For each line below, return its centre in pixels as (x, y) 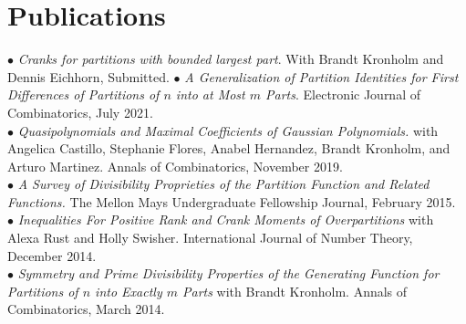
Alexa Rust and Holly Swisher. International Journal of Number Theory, (210, 238)
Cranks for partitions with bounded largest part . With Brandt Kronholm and (231, 59)
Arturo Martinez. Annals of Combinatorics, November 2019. (175, 166)
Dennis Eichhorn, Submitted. (88, 76)
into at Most (210, 94)
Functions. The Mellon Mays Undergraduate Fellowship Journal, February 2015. (232, 201)
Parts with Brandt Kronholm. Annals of (295, 291)
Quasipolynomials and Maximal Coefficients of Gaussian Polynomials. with (228, 130)
